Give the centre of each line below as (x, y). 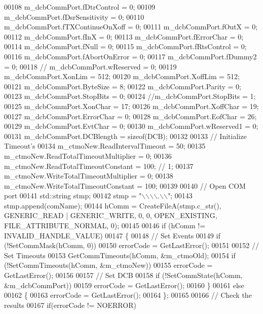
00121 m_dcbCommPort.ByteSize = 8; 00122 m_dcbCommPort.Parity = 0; (123, 86)
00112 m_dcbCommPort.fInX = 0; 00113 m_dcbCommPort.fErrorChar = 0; (124, 36)
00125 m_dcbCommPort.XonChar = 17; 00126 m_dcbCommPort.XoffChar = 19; (131, 106)
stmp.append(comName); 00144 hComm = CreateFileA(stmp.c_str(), (113, 205)
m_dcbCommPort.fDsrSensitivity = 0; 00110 (74, 16)
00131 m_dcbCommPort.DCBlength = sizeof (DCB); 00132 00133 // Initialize (125, 136)
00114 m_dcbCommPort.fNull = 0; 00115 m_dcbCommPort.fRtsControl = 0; (125, 46)
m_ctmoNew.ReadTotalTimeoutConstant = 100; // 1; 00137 (99, 166)
